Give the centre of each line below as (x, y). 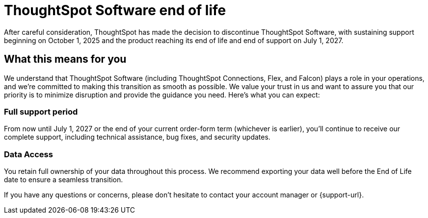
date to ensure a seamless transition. (64, 180)
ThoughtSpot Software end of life (115, 10)
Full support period (41, 111)
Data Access (28, 154)
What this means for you (65, 59)
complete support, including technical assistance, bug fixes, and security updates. (137, 137)
